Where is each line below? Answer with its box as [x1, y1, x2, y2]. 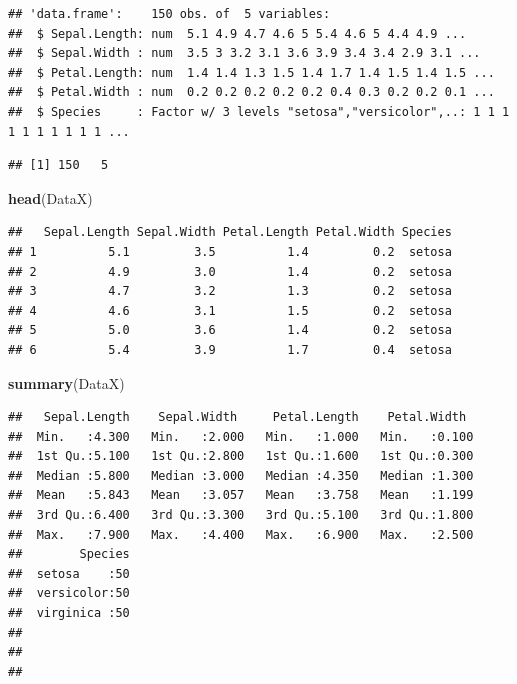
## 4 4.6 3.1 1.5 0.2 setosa [8, 303, 452, 318]
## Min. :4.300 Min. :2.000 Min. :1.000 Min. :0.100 [8, 429, 474, 444]
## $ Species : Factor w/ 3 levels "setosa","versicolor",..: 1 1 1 [8, 104, 510, 119]
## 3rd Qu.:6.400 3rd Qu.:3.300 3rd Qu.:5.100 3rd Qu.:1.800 [8, 508, 474, 523]
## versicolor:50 [8, 586, 130, 601]
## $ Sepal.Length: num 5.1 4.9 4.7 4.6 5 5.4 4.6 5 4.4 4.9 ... [8, 26, 467, 41]
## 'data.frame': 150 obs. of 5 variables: [8, 7, 331, 21]
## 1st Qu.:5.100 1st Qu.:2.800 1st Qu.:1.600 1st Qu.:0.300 [8, 449, 474, 464]
